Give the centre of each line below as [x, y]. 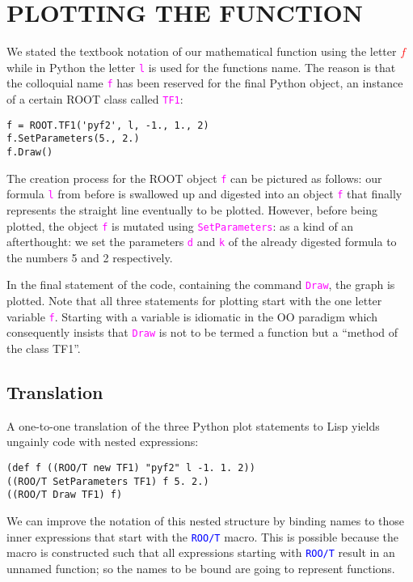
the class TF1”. [44, 348]
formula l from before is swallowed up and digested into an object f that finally [204, 194]
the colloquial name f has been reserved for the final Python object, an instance [205, 83]
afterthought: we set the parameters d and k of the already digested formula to [202, 242]
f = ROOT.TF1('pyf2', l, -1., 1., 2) [108, 125]
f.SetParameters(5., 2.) [73, 139]
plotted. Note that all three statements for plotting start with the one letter [194, 301]
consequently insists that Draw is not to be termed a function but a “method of [202, 332]
